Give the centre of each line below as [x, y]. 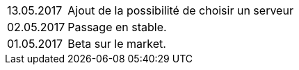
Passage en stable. [117, 27]
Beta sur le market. [117, 44]
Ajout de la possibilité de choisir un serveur [180, 10]
